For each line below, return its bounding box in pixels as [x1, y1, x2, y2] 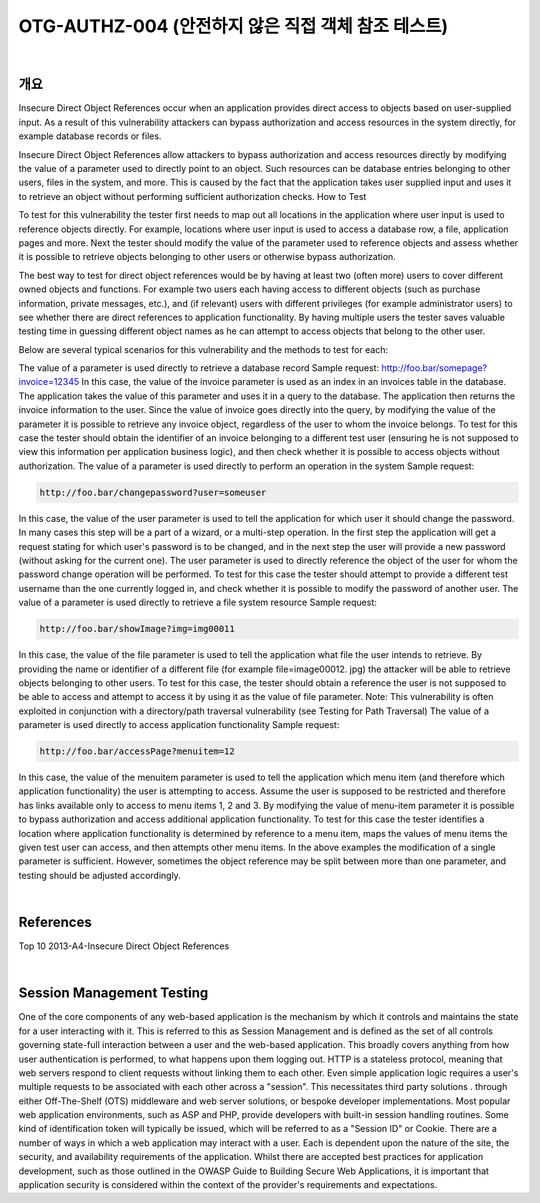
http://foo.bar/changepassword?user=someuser [39, 486, 267, 498]
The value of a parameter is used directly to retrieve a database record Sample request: [18, 362, 380, 374]
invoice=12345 [18, 376, 80, 388]
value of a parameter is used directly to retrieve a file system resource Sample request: [18, 596, 377, 609]
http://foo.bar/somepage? [381, 362, 488, 374]
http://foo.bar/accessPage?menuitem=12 [39, 746, 235, 757]
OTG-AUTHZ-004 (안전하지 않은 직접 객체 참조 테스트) [18, 15, 449, 37]
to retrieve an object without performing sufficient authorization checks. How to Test [18, 190, 367, 202]
